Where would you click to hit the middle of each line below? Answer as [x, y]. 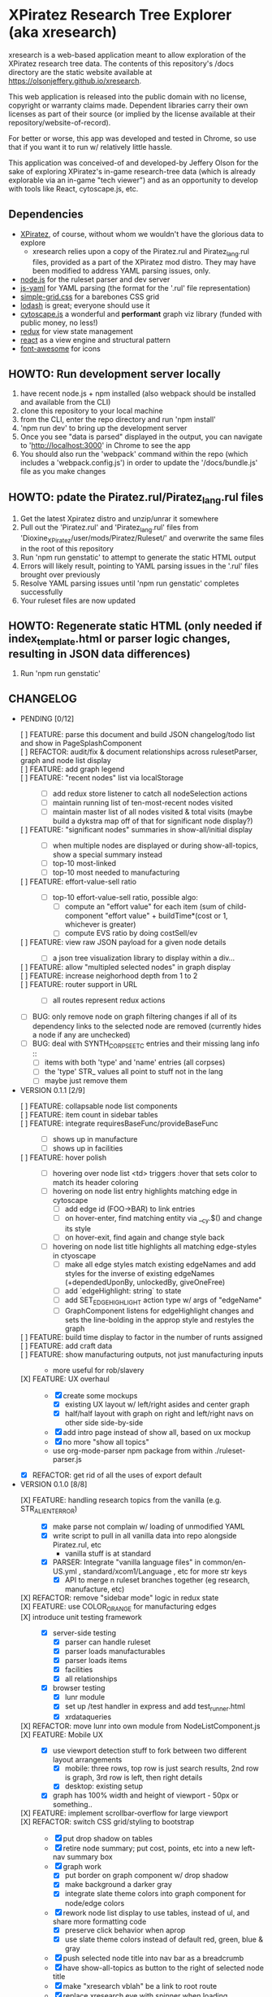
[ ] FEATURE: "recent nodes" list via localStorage [102, 777]
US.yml [65, 1571]
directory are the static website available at [80, 72]
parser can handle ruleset [108, 1642]
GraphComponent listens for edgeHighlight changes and [159, 1310]
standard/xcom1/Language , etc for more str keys [165, 1571]
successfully [41, 591]
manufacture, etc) [95, 1589]
